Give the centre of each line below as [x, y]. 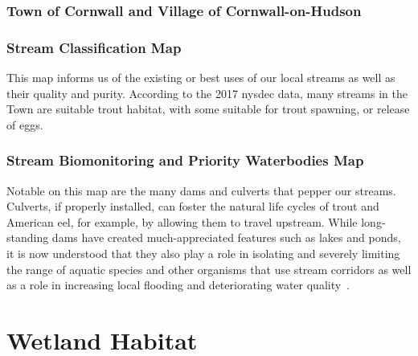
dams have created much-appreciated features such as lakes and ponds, [226, 237]
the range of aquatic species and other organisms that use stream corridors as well [209, 269]
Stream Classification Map [94, 47]
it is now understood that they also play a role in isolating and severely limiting [203, 254]
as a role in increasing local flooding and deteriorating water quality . [178, 285]
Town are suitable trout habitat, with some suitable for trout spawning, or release [208, 109]
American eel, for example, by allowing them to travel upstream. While [182, 221]
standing [28, 237]
